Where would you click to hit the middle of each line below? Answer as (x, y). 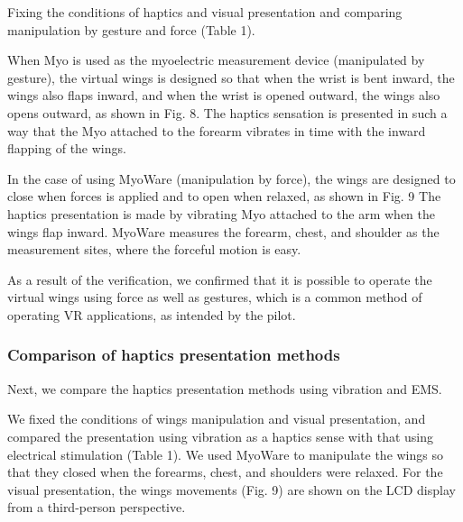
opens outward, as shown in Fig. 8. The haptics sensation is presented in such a (227, 112)
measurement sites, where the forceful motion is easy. (154, 249)
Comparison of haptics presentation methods (174, 355)
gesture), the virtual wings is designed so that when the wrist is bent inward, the (231, 77)
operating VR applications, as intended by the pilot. (152, 314)
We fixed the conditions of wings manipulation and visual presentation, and (217, 419)
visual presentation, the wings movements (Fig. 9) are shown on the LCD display (231, 489)
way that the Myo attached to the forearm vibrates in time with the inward (217, 130)
